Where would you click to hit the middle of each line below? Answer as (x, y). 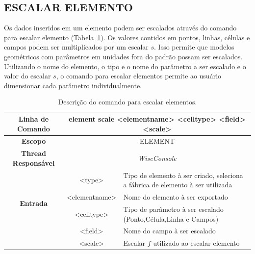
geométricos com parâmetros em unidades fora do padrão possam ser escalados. (123, 56)
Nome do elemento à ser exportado (176, 197)
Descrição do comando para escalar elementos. (127, 102)
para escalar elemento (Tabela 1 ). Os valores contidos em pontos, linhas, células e (127, 37)
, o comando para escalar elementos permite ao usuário (139, 76)
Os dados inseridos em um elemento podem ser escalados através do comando (120, 28)
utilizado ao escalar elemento (196, 243)
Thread (34, 153)
